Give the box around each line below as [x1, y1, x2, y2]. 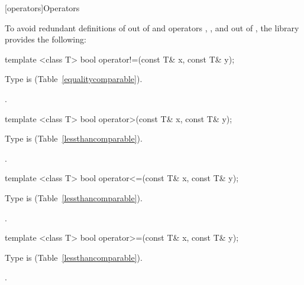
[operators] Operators [5, 2, 80, 14]
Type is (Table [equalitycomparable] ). [5, 73, 143, 85]
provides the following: [5, 33, 86, 45]
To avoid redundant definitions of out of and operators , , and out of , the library [5, 21, 299, 34]
